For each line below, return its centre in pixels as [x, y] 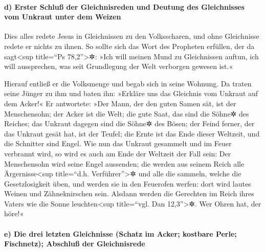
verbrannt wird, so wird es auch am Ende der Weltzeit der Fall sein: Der [118, 153]
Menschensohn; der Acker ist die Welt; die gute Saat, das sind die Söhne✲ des [127, 113]
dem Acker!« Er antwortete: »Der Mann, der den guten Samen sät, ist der [120, 103]
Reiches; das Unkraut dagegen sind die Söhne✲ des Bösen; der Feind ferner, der [129, 123]
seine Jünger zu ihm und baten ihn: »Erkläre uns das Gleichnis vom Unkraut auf [131, 93]
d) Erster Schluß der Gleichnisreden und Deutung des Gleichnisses [124, 6]
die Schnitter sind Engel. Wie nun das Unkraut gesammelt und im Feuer [118, 143]
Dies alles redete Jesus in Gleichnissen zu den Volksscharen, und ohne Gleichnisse [132, 36]
